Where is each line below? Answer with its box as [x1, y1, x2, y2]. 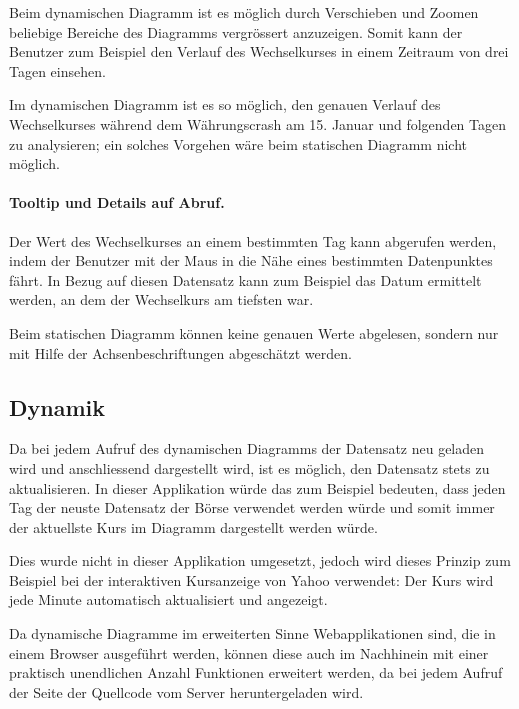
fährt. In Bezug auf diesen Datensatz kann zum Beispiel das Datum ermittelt [9, 269, 482, 290]
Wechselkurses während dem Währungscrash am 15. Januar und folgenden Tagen [9, 113, 507, 134]
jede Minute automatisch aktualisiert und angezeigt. [9, 589, 328, 610]
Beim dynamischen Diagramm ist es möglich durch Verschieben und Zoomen [9, 2, 479, 22]
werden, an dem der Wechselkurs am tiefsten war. [9, 289, 314, 310]
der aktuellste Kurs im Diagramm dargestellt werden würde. [9, 516, 378, 537]
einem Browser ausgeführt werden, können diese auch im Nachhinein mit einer [9, 642, 489, 663]
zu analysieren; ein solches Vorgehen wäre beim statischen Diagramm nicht [9, 133, 468, 154]
